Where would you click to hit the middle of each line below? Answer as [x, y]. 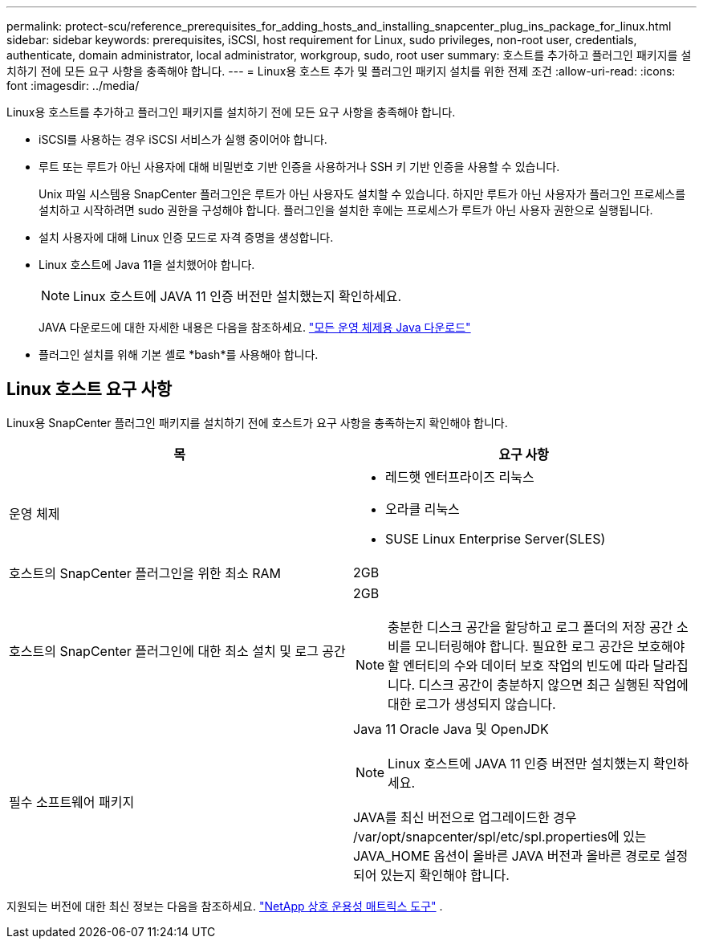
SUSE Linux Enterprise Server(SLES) [496, 538]
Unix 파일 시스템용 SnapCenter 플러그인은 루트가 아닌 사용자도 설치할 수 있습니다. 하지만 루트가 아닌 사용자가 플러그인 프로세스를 [362, 194]
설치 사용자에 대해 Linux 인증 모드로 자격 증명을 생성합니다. [186, 237]
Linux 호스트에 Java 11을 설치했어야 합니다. [147, 265]
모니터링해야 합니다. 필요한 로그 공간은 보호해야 [550, 646]
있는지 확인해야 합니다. [445, 875]
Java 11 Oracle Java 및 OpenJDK [451, 729]
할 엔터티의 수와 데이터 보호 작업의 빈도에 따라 [518, 665]
